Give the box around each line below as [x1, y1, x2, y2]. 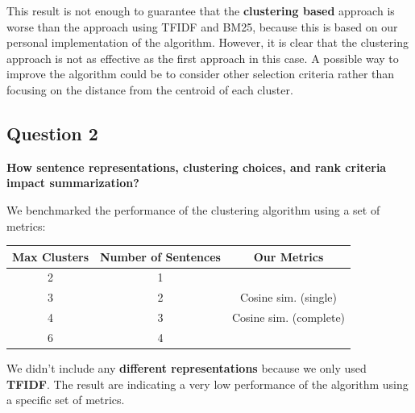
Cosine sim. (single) [239, 289, 337, 306]
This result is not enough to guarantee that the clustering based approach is [6, 2, 395, 19]
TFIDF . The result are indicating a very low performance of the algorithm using [6, 375, 409, 392]
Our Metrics [253, 248, 324, 265]
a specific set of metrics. [6, 391, 125, 408]
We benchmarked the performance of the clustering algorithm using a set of [6, 201, 380, 218]
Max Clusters [12, 248, 89, 265]
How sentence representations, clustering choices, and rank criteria [6, 158, 387, 175]
